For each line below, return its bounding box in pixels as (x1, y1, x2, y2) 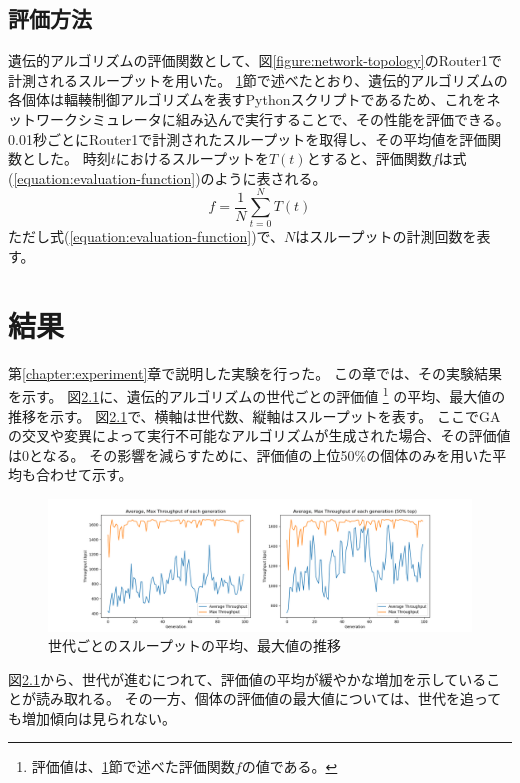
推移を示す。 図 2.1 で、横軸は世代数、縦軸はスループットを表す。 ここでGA (8, 405, 501, 426)
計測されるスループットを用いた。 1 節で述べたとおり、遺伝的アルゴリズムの (8, 69, 508, 90)
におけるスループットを (115, 148, 269, 169)
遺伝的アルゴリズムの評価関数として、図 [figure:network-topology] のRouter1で (8, 50, 502, 71)
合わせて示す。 (35, 464, 133, 485)
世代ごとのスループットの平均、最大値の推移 (48, 635, 342, 656)
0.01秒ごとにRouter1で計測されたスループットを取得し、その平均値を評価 (8, 128, 488, 149)
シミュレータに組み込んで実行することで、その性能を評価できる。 (77, 108, 510, 129)
